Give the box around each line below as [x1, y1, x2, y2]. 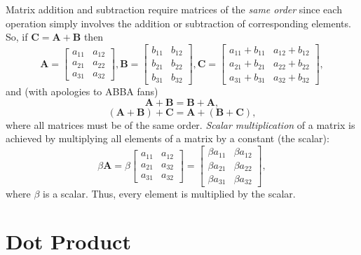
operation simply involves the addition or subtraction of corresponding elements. [6, 15, 351, 30]
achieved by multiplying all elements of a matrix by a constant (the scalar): [6, 131, 329, 146]
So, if [6, 29, 28, 44]
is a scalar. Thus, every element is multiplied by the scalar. [43, 186, 296, 200]
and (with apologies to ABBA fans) [6, 84, 158, 99]
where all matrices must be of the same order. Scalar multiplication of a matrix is [6, 117, 355, 132]
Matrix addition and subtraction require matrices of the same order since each [6, 2, 342, 16]
